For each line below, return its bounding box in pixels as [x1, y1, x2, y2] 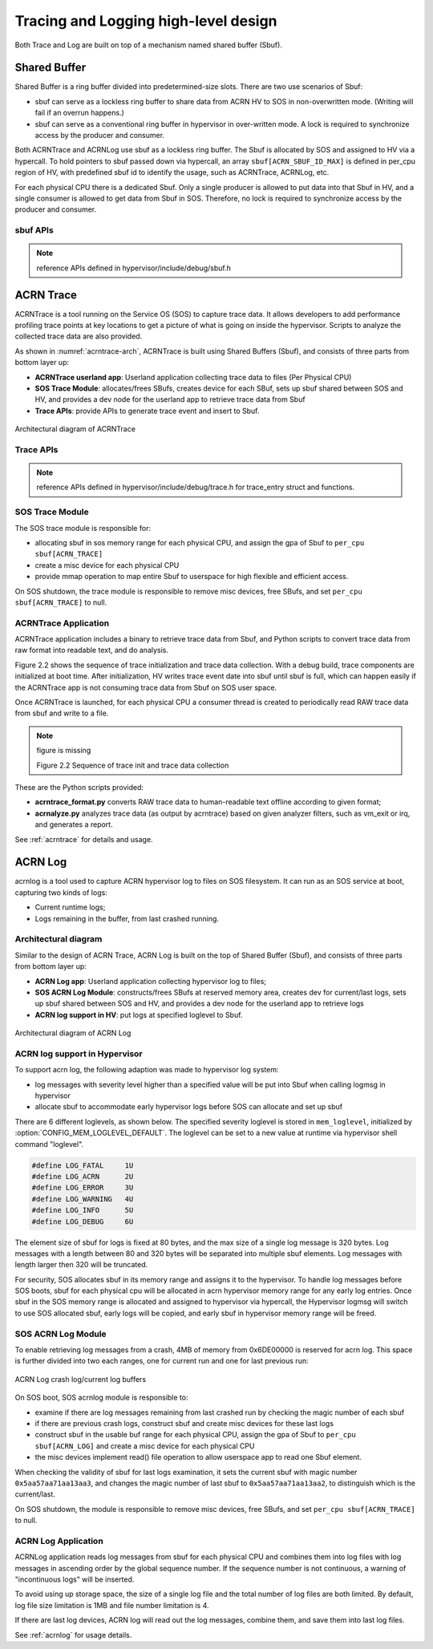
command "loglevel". [14, 1139, 84, 1149]
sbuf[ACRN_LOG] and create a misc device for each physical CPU [34, 1440, 255, 1451]
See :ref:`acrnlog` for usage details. [14, 1630, 132, 1639]
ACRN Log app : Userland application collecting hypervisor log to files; [34, 976, 267, 986]
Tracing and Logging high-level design [14, 12, 277, 30]
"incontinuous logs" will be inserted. [14, 1574, 135, 1584]
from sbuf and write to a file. [14, 708, 109, 718]
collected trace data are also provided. [14, 331, 143, 341]
